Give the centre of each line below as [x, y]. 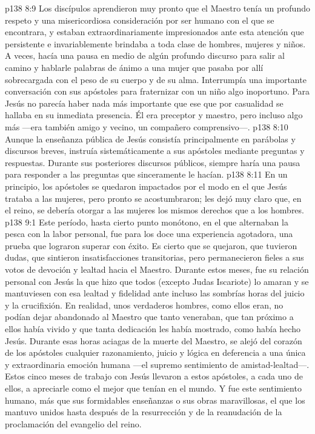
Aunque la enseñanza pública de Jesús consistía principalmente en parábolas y [150, 139]
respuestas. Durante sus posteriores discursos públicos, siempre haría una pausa [153, 162]
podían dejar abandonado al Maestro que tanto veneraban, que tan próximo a [149, 317]
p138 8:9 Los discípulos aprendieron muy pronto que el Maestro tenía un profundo [157, 8]
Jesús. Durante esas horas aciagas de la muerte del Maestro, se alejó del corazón [154, 340]
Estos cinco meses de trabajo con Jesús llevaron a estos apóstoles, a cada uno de [154, 376]
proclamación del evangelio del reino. [73, 423]
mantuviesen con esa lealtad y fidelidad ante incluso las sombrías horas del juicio [155, 293]
